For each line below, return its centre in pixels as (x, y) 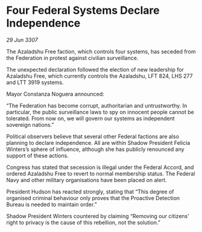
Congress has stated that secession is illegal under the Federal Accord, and (100, 167)
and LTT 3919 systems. (35, 82)
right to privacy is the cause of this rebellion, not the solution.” (84, 222)
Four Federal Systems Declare (83, 11)
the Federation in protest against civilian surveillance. (72, 58)
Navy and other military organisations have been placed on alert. (87, 180)
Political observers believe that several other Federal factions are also (93, 136)
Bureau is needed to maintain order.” (52, 204)
